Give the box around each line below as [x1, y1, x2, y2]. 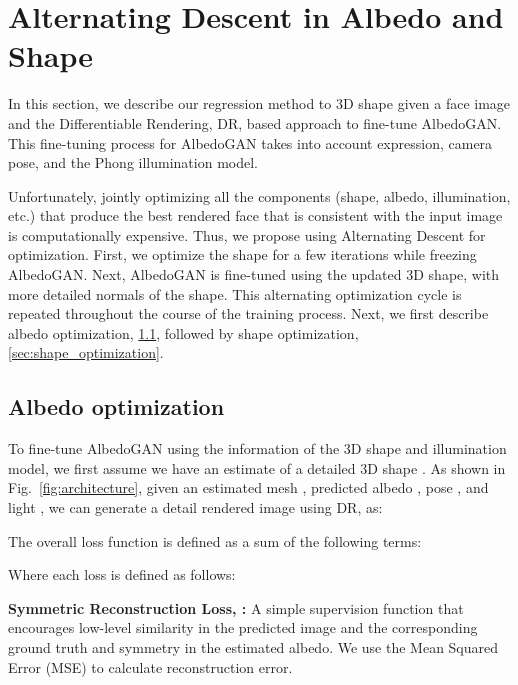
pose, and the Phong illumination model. [8, 152, 258, 173]
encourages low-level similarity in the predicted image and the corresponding [8, 617, 478, 638]
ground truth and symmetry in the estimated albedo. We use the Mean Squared [8, 636, 499, 657]
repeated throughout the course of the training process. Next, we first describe [8, 303, 489, 324]
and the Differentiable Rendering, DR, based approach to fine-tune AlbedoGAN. [8, 112, 502, 133]
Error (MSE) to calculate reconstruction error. [8, 656, 293, 677]
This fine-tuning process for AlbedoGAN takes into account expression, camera [8, 132, 493, 153]
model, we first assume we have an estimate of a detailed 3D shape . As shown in [8, 457, 506, 478]
